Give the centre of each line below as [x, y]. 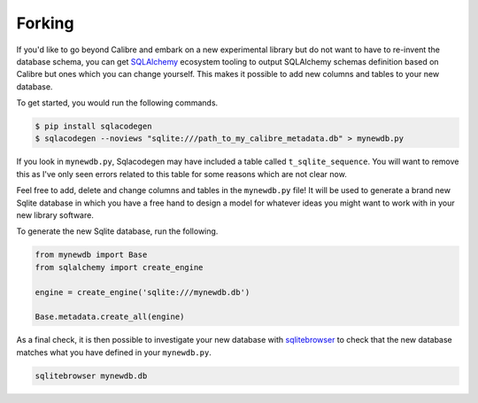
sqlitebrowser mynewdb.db [91, 376]
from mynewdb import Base [91, 255]
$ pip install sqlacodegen [93, 127]
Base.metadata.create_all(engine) [110, 317]
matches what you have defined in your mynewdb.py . [114, 352]
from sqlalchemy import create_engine [119, 267]
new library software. [55, 215]
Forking [45, 23]
